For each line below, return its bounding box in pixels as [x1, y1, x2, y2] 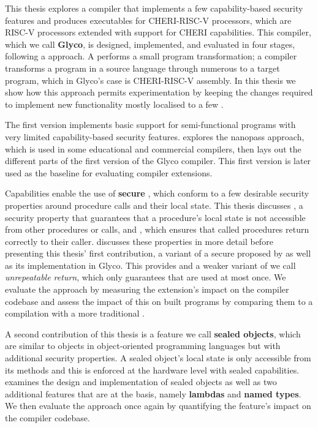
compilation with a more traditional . [5, 307, 145, 320]
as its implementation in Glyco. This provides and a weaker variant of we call [5, 258, 296, 271]
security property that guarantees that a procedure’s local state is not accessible [5, 211, 306, 223]
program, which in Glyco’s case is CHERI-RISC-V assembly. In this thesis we [5, 73, 296, 86]
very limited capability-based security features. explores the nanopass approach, [5, 130, 305, 143]
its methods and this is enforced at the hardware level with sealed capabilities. [5, 363, 300, 376]
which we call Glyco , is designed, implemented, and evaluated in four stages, [5, 37, 295, 50]
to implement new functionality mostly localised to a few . [5, 97, 224, 110]
